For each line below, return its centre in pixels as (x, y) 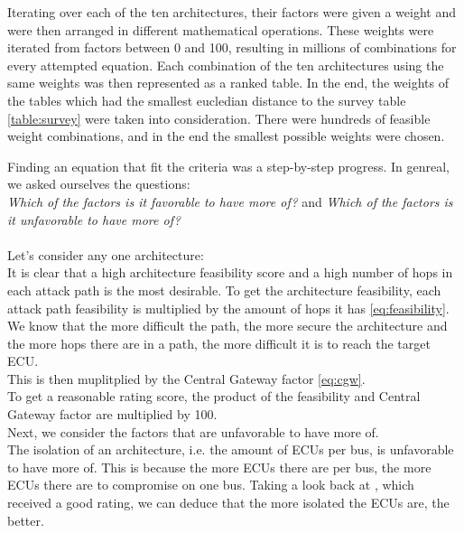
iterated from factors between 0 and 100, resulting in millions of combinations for (232, 47)
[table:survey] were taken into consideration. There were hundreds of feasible (219, 118)
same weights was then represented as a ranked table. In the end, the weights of (228, 83)
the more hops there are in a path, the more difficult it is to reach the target (219, 343)
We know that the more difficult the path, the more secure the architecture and (227, 326)
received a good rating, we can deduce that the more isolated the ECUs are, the (228, 503)
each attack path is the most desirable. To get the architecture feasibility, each (224, 290)
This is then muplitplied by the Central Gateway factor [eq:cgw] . (186, 378)
